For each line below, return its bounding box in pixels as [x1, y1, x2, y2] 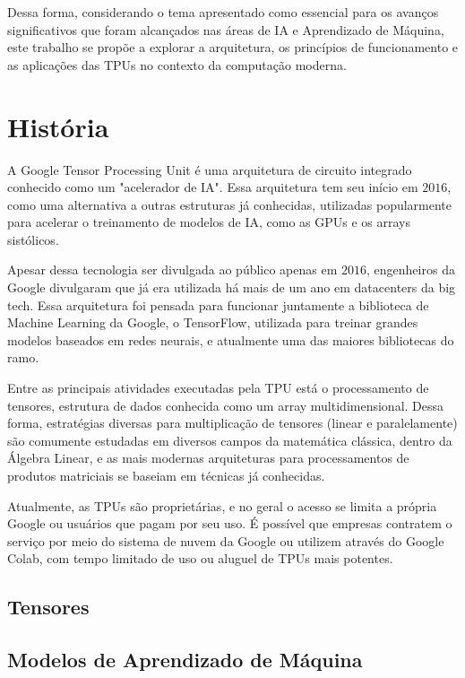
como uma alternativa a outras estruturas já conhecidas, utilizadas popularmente [7, 195, 452, 213]
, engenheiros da [366, 260, 455, 279]
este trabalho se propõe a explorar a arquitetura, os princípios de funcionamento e [7, 38, 459, 56]
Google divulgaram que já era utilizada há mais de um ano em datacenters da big [7, 278, 456, 297]
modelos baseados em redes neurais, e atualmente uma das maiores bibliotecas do [7, 330, 454, 349]
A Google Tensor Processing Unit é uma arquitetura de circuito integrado [7, 160, 412, 178]
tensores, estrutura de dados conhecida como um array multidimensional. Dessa [7, 395, 444, 414]
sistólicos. [7, 230, 59, 248]
